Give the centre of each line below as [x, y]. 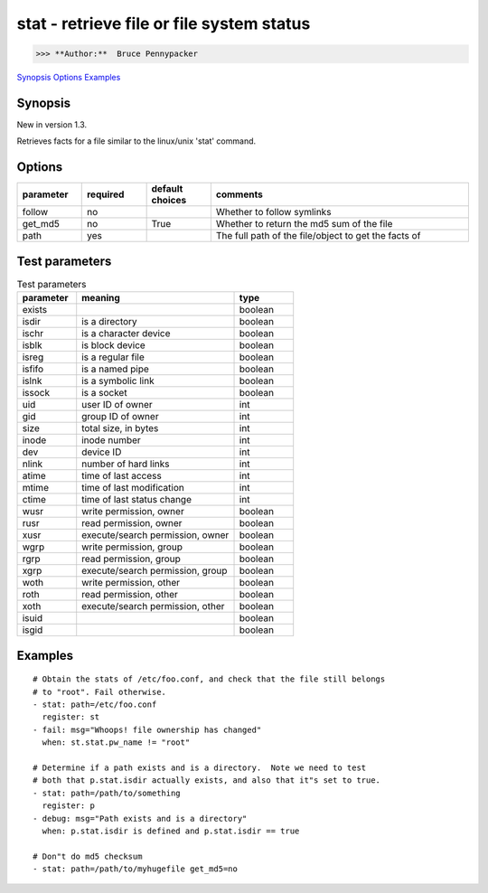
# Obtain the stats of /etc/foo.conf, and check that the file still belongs [209, 679]
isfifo [33, 369]
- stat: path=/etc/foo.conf [95, 705]
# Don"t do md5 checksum [88, 856]
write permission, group [132, 547]
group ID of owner [120, 417]
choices [169, 201]
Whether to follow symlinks [273, 212]
